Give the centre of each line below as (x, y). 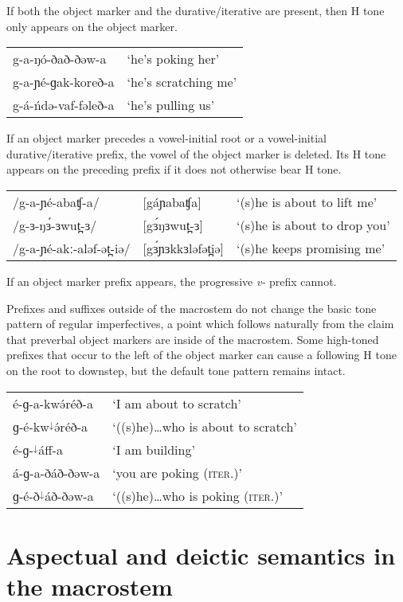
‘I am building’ (154, 449)
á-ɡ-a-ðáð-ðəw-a (57, 472)
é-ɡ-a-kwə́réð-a (53, 403)
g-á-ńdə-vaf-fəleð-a (64, 105)
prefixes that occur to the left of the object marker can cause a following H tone (201, 355)
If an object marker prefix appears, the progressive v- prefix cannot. (172, 281)
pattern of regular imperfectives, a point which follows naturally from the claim (200, 324)
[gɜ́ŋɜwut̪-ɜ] (173, 225)
